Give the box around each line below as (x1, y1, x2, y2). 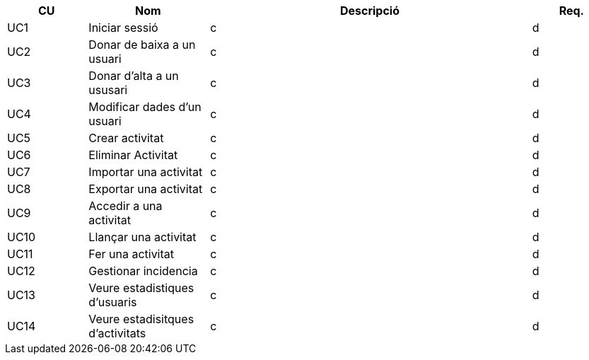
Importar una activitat (88, 165, 203, 179)
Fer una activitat (88, 247, 175, 261)
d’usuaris (88, 295, 137, 309)
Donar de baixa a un (88, 37, 196, 52)
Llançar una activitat (88, 230, 197, 244)
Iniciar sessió (88, 21, 158, 35)
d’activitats (88, 326, 146, 340)
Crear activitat (88, 131, 164, 145)
